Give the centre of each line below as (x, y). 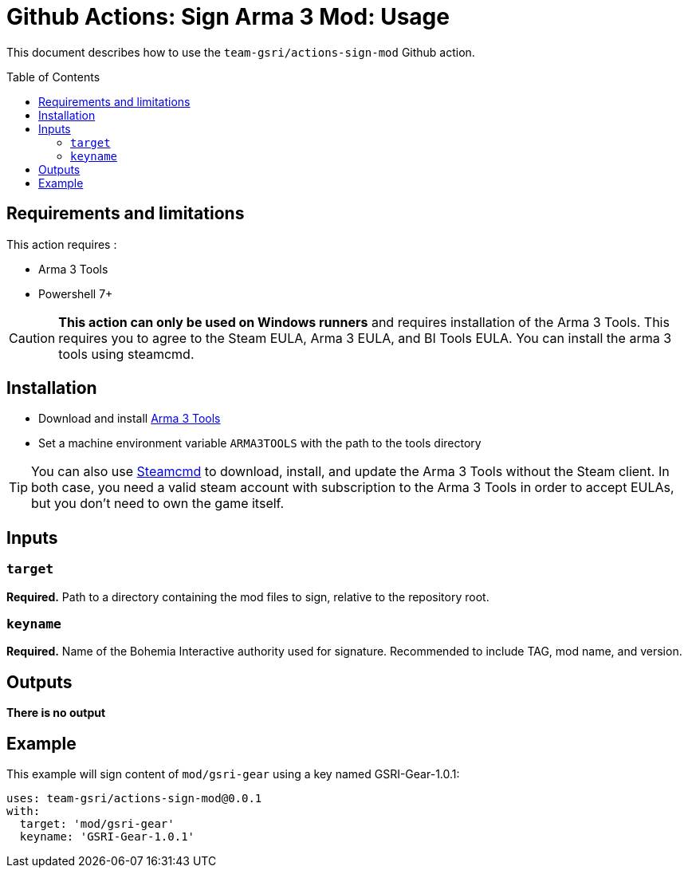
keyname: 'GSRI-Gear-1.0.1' (107, 837)
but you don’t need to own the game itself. (158, 504)
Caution (32, 338)
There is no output (56, 713)
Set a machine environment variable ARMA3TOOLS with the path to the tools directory (260, 443)
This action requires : (62, 244)
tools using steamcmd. (126, 354)
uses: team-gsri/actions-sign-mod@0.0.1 (134, 799)
